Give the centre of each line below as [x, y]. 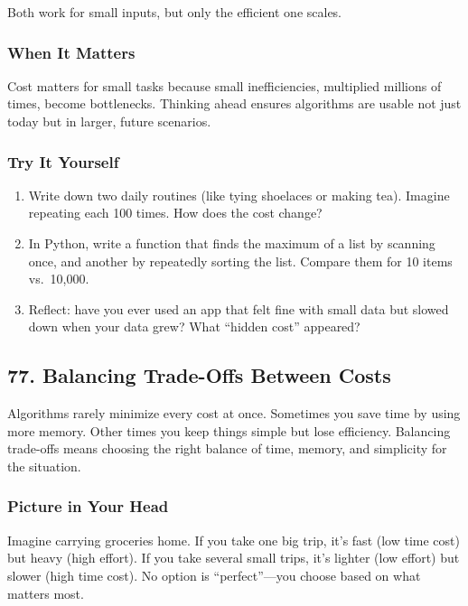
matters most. [46, 593]
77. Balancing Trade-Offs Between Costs [199, 375]
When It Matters [71, 52]
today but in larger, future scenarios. [109, 121]
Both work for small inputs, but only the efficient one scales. [175, 12]
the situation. [44, 466]
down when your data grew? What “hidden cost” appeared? [194, 326]
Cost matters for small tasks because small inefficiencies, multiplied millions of [225, 85]
